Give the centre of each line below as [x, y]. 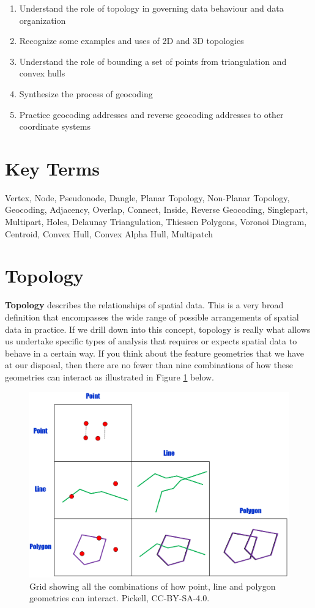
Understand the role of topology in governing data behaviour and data [151, 8]
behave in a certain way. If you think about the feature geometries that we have [155, 353]
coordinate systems [55, 126]
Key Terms [52, 168]
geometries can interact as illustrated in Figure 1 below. [110, 376]
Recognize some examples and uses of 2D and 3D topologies [132, 41]
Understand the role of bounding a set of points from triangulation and [153, 61]
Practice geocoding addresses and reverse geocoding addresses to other [151, 114]
